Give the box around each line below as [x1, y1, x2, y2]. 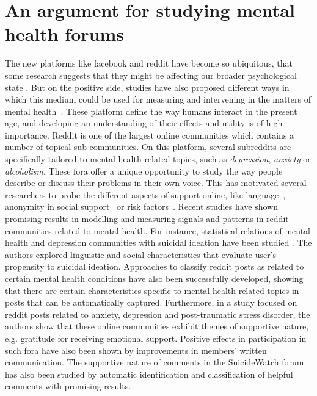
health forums [5, 21, 124, 46]
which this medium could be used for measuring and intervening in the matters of [5, 93, 311, 106]
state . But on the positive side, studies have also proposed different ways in [5, 81, 290, 93]
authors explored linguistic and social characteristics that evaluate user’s [5, 248, 277, 261]
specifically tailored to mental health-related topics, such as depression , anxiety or [5, 153, 311, 165]
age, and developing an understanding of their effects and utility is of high [5, 117, 283, 129]
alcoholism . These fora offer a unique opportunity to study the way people [5, 164, 283, 177]
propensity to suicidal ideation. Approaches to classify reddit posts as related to [5, 260, 304, 273]
